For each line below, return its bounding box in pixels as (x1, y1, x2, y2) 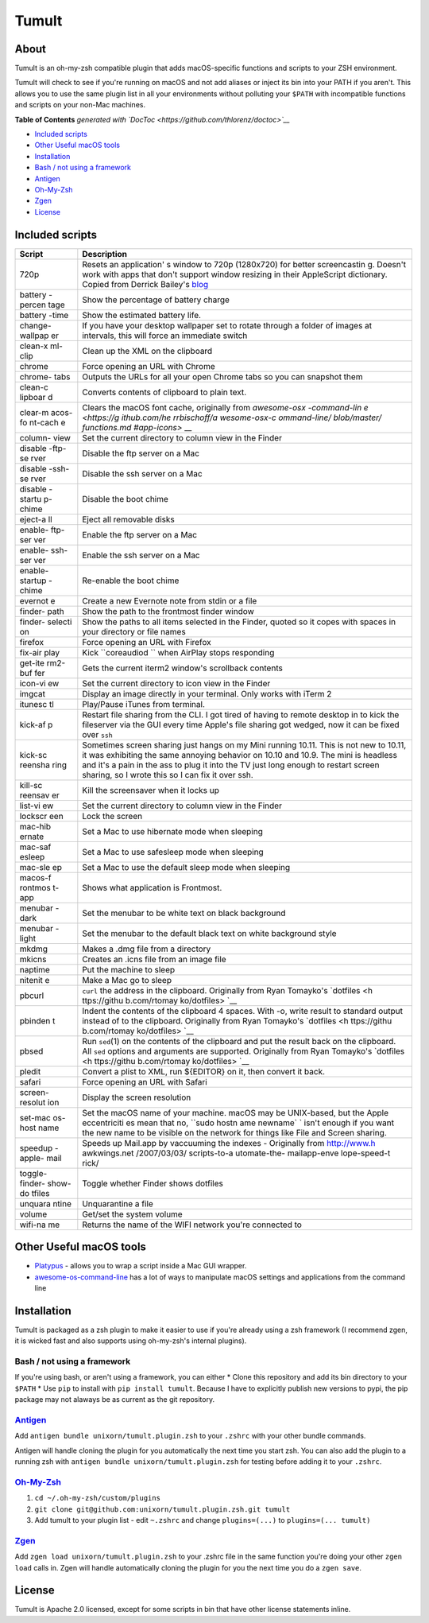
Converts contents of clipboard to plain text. (82, 386, 247, 398)
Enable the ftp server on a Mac (82, 529, 198, 540)
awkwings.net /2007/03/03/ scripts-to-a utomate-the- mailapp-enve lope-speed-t (82, 1147, 391, 1159)
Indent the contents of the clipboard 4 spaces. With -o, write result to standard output (82, 1005, 403, 1016)
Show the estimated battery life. (82, 309, 202, 320)
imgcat (19, 688, 45, 699)
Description (82, 248, 127, 259)
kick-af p (19, 719, 53, 730)
